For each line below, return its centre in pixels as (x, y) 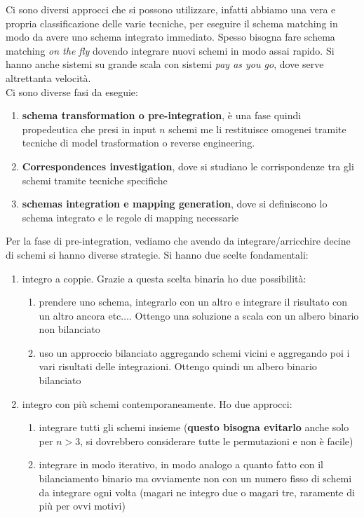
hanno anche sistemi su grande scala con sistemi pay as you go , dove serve (165, 64)
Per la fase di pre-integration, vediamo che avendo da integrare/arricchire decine (178, 241)
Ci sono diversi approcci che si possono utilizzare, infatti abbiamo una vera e (171, 9)
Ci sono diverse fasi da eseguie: (72, 91)
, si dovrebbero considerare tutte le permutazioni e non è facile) (217, 441)
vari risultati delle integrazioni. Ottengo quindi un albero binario (178, 366)
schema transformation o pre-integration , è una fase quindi (162, 115)
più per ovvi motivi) (82, 506)
